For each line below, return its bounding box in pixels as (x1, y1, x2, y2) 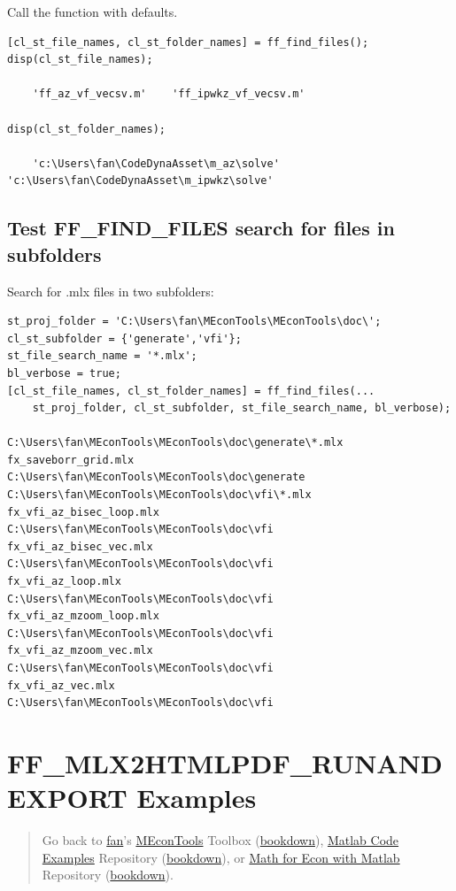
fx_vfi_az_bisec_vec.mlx (7, 540, 153, 553)
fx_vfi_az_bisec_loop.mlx (7, 505, 159, 518)
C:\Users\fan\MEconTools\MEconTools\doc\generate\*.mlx (7, 436, 344, 449)
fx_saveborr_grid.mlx (7, 453, 135, 466)
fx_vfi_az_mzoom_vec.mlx (7, 644, 153, 657)
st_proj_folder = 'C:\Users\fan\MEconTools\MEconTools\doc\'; (7, 315, 382, 328)
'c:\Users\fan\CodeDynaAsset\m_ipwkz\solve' (7, 174, 274, 188)
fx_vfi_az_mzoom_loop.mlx (7, 610, 159, 623)
